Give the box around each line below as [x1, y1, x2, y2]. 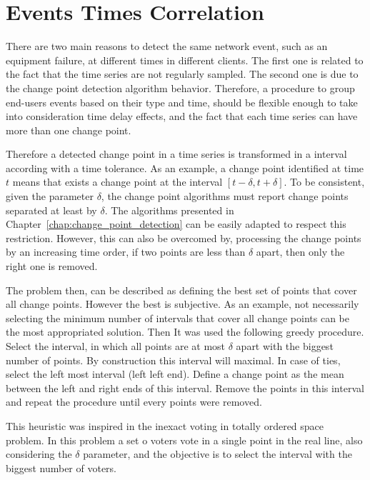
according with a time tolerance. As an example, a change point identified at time [6, 160, 364, 175]
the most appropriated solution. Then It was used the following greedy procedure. [6, 324, 364, 339]
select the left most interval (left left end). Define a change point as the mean [6, 366, 344, 381]
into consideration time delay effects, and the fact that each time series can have [6, 109, 358, 124]
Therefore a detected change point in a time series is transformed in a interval [6, 146, 347, 161]
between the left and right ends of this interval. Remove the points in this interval [6, 380, 364, 395]
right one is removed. [6, 259, 98, 274]
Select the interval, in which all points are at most [6, 339, 226, 353]
